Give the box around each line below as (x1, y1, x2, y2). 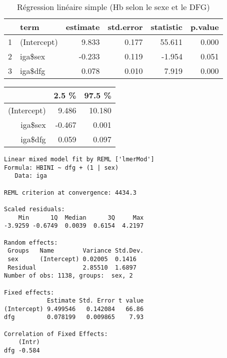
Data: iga (14, 172, 47, 180)
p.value (190, 21, 219, 32)
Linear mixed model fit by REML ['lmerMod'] (4, 156, 154, 163)
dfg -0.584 (4, 347, 40, 355)
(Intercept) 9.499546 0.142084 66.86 (4, 305, 144, 313)
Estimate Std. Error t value (46, 297, 144, 305)
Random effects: (4, 239, 58, 246)
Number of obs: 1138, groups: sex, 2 (4, 272, 133, 280)
